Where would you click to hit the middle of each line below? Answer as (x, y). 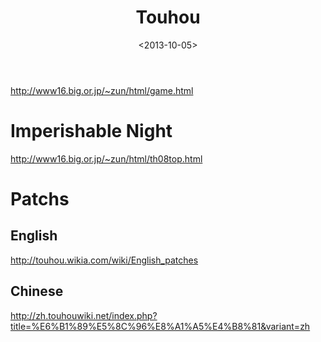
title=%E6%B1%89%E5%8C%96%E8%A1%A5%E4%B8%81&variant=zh (160, 326)
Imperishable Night (91, 131)
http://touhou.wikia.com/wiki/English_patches (104, 260)
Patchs (40, 199)
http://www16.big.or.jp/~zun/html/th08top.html (106, 158)
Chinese (37, 291)
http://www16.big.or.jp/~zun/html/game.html (102, 90)
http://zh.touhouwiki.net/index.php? (84, 315)
